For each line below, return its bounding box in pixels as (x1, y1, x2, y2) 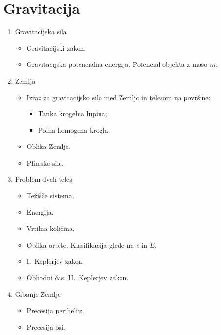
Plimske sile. (26, 157, 64, 167)
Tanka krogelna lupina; (38, 108, 107, 119)
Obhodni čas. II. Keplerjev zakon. (26, 272, 129, 283)
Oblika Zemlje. (26, 141, 71, 151)
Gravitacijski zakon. (26, 42, 86, 53)
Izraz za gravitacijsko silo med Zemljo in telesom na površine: (26, 92, 211, 102)
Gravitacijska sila (15, 26, 67, 37)
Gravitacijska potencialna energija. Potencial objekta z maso (26, 59, 208, 69)
